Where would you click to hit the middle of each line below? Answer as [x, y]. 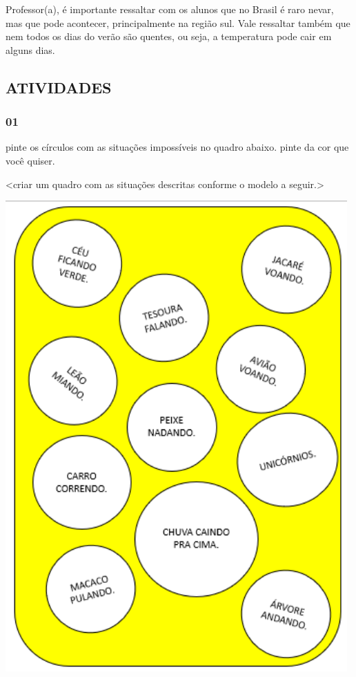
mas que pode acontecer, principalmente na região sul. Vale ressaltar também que [178, 22]
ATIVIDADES [59, 87]
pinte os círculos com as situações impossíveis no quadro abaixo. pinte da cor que [177, 147]
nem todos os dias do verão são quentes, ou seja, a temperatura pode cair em [169, 36]
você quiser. [30, 160]
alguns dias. [30, 49]
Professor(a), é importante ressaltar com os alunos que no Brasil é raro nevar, [170, 9]
